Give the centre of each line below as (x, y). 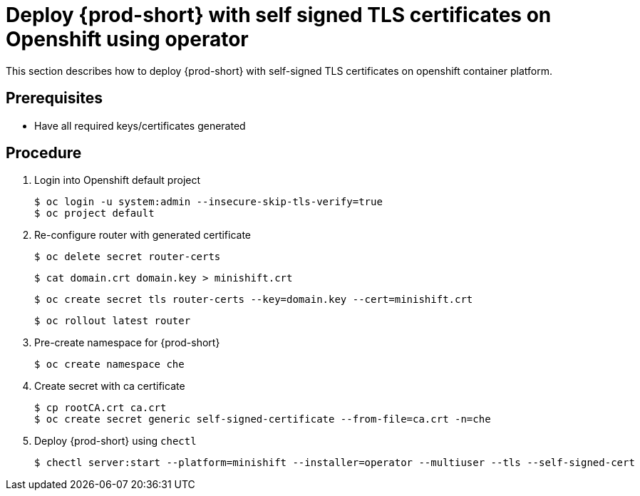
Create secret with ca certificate (110, 386)
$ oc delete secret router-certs (128, 257)
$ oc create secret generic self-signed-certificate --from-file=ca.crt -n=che (263, 419)
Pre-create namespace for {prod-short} (127, 343)
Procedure (44, 153)
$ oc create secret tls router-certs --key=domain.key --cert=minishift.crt (254, 300)
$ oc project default (94, 213)
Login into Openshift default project (118, 180)
